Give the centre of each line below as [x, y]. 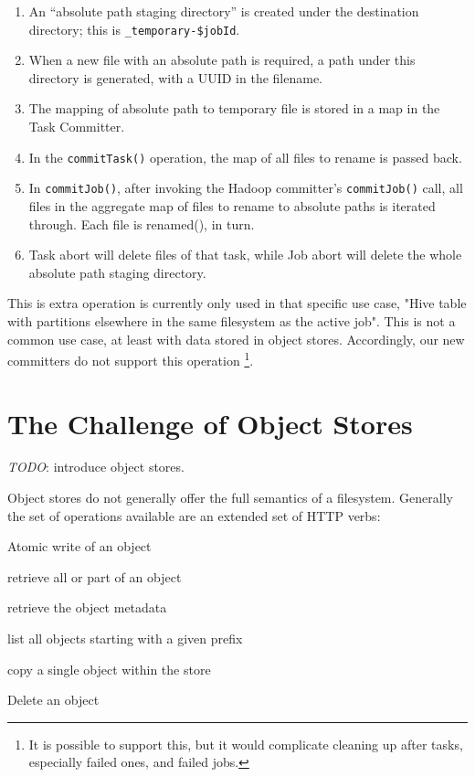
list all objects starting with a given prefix [125, 639]
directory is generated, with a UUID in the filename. [176, 77]
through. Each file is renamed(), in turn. [142, 224]
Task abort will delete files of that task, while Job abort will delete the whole [245, 255]
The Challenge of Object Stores [210, 423]
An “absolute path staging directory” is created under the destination [224, 11]
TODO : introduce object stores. [96, 467]
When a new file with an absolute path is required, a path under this [222, 60]
